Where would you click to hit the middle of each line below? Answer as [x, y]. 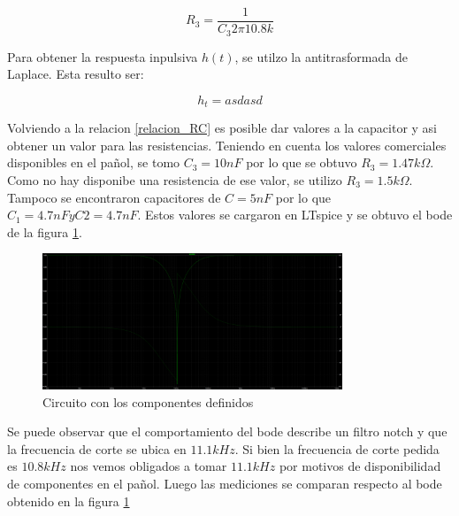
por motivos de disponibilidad [360, 466]
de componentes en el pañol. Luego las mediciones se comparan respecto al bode [225, 483]
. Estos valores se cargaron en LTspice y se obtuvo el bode [295, 215]
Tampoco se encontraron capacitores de [114, 197]
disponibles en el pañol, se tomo [94, 162]
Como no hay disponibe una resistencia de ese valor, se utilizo [175, 179]
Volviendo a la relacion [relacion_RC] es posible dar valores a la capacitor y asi [222, 128]
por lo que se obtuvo [302, 162]
